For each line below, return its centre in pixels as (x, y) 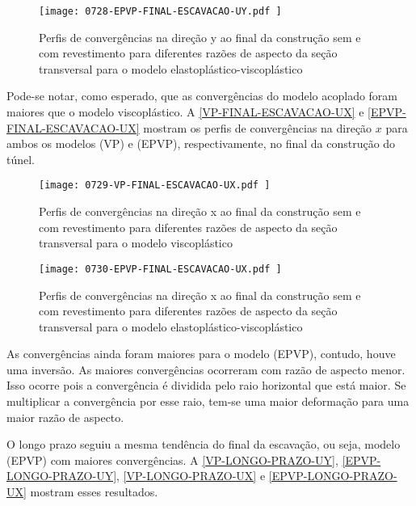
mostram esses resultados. (94, 492)
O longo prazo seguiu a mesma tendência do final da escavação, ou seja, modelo (204, 444)
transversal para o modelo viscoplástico (136, 243)
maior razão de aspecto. (65, 417)
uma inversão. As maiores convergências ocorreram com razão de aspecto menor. (206, 369)
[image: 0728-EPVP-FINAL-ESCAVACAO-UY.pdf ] (160, 11)
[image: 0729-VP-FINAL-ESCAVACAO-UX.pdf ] (155, 186)
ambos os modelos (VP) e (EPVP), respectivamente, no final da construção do (201, 143)
